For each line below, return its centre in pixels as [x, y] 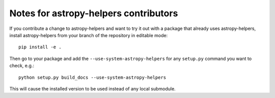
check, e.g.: [22, 66]
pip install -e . [40, 47]
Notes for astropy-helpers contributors [94, 13]
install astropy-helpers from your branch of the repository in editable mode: [89, 35]
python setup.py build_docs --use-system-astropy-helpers [92, 77]
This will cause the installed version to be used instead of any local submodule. [92, 88]
